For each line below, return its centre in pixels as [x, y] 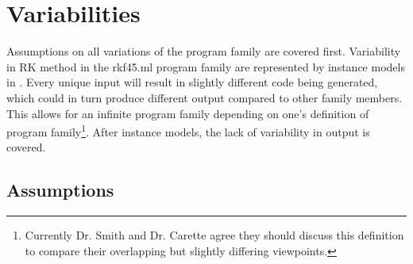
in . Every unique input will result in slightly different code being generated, [192, 82]
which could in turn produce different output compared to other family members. [205, 97]
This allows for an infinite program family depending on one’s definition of [188, 113]
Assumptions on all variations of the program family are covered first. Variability [204, 51]
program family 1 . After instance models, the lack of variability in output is [188, 130]
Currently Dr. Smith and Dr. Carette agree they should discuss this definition [214, 235]
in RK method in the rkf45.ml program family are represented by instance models [206, 66]
